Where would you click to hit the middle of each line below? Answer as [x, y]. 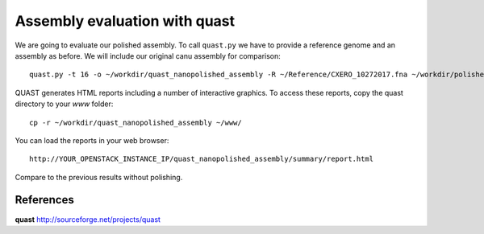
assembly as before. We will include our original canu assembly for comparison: [148, 55]
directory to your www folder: [64, 104]
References [44, 200]
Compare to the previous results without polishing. [99, 177]
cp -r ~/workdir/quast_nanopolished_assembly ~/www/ [136, 122]
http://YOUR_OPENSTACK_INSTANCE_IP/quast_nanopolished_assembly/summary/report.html [202, 159]
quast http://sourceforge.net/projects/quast [88, 219]
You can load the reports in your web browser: [92, 140]
